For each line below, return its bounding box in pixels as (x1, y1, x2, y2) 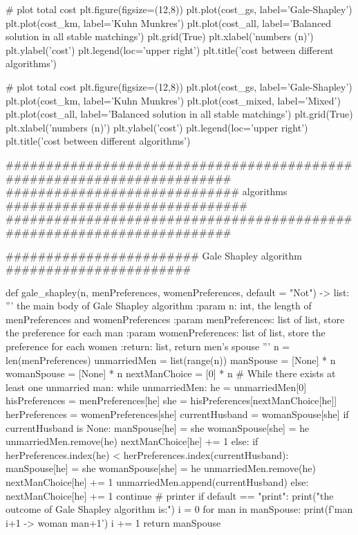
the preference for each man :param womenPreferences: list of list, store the (6, 325, 326, 340)
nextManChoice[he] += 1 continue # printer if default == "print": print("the (6, 488, 334, 502)
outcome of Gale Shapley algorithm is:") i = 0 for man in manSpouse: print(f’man (6, 502, 353, 516)
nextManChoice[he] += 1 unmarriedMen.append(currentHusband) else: (6, 475, 309, 489)
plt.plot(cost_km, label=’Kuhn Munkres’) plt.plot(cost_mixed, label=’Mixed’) (6, 93, 341, 107)
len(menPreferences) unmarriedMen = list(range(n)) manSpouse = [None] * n (6, 352, 336, 367)
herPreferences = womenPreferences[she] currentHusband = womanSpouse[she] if (6, 407, 349, 421)
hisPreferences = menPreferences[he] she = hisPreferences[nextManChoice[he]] (6, 393, 337, 408)
